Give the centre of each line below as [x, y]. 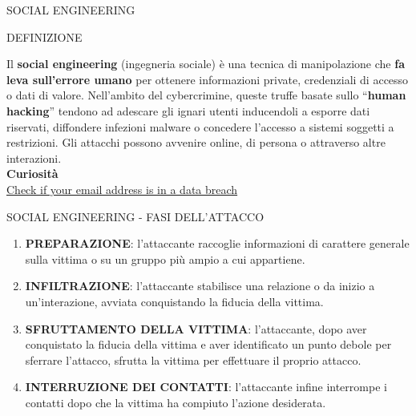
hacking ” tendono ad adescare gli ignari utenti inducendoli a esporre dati [188, 110]
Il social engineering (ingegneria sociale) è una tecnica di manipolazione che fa [206, 64]
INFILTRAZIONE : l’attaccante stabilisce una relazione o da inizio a [200, 286]
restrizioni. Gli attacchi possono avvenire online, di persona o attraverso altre [196, 142]
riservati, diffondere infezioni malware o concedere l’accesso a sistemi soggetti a [200, 126]
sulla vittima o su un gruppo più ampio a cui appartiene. [165, 258]
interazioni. [34, 158]
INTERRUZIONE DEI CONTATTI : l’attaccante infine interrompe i [206, 387]
